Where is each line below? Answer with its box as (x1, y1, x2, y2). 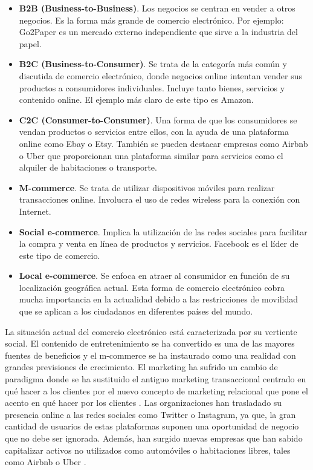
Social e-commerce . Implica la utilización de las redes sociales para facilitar (19, 225, 308, 238)
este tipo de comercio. (19, 249, 100, 261)
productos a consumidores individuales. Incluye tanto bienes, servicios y (19, 81, 285, 94)
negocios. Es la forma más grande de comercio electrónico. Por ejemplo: (19, 13, 284, 26)
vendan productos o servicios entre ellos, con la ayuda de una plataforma (19, 125, 289, 138)
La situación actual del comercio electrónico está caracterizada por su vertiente (5, 325, 297, 338)
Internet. (19, 204, 51, 217)
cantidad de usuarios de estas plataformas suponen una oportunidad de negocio (5, 420, 299, 432)
